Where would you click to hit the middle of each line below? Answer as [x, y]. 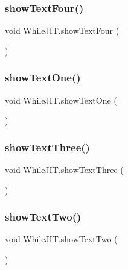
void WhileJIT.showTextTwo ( [61, 239]
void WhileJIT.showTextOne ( [61, 100]
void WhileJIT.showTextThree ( [64, 170]
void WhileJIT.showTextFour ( [62, 30]
